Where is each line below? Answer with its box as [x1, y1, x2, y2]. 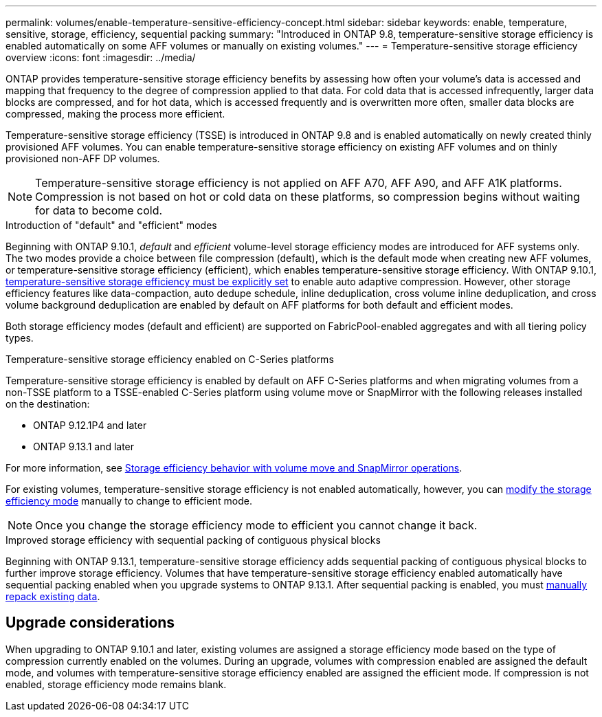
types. [5, 332, 34, 344]
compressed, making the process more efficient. [5, 108, 225, 120]
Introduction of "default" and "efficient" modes [5, 219, 217, 231]
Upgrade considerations [5, 614, 175, 632]
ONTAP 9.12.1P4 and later [33, 419, 147, 431]
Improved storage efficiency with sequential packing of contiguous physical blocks [5, 534, 381, 546]
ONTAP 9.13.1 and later [33, 441, 135, 452]
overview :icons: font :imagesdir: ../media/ [5, 52, 196, 63]
